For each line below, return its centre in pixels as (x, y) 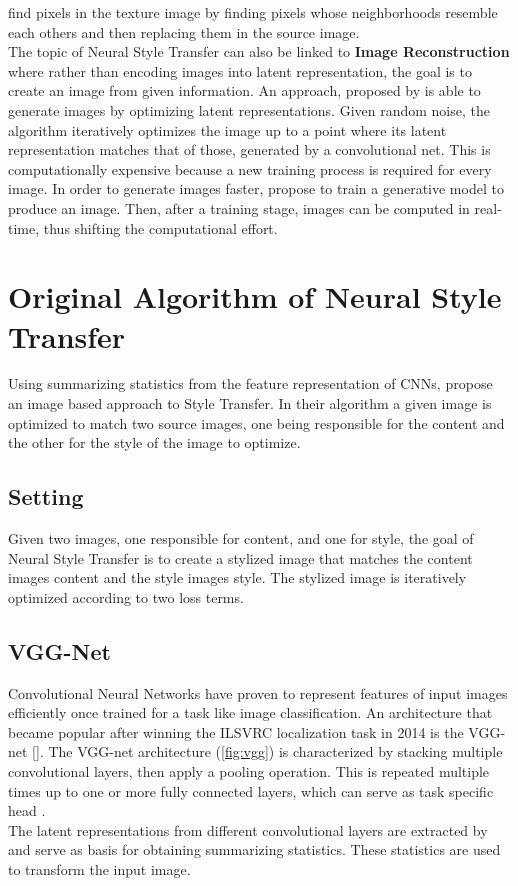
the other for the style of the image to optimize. (154, 442)
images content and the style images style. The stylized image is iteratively (237, 577)
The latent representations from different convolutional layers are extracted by (248, 829)
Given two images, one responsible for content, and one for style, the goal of (241, 538)
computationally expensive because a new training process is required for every (250, 168)
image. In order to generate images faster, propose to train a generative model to (256, 188)
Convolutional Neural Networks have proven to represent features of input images (258, 692)
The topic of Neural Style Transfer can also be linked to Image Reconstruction (259, 51)
